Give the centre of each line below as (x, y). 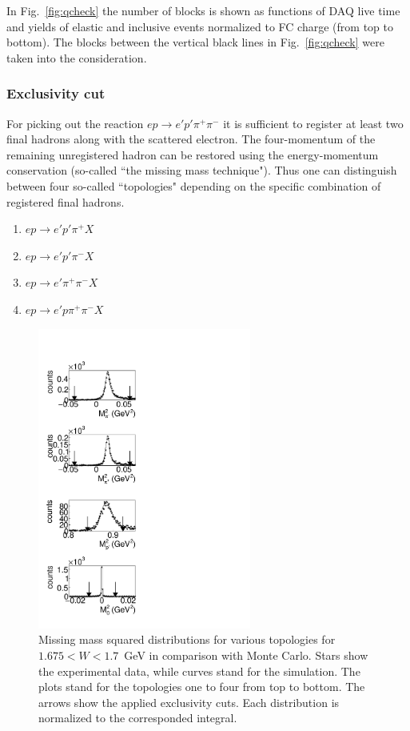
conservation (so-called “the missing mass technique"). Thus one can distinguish (202, 170)
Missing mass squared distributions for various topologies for (187, 639)
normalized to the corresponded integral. (138, 718)
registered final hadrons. (66, 201)
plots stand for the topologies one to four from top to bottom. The (202, 687)
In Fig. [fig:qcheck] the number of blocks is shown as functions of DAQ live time (203, 10)
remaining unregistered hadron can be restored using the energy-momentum (193, 154)
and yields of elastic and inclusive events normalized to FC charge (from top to (200, 26)
